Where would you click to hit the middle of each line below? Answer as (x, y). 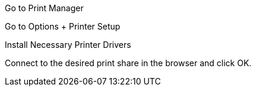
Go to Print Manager (44, 8)
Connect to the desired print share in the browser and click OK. (128, 63)
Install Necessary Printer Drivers (68, 45)
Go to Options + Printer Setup (63, 26)
